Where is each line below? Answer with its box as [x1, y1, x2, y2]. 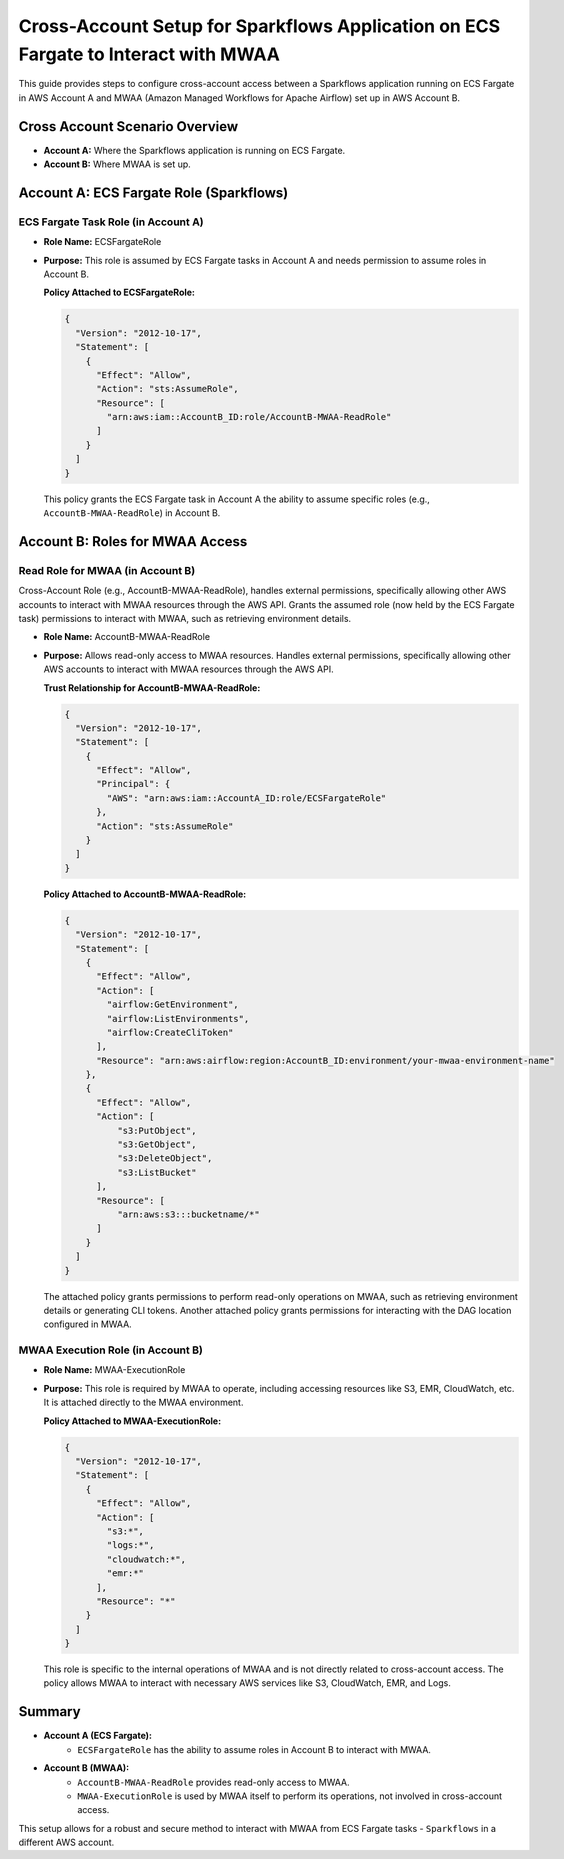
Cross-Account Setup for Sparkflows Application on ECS [18, 15, 500, 37]
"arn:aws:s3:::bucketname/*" [116, 1208, 260, 1220]
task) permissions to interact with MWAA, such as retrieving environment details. [18, 612, 352, 624]
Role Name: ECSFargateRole [43, 236, 162, 248]
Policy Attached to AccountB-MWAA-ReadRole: [43, 888, 247, 900]
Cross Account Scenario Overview [18, 118, 239, 135]
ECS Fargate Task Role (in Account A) [18, 215, 204, 229]
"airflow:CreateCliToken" [106, 1026, 234, 1038]
